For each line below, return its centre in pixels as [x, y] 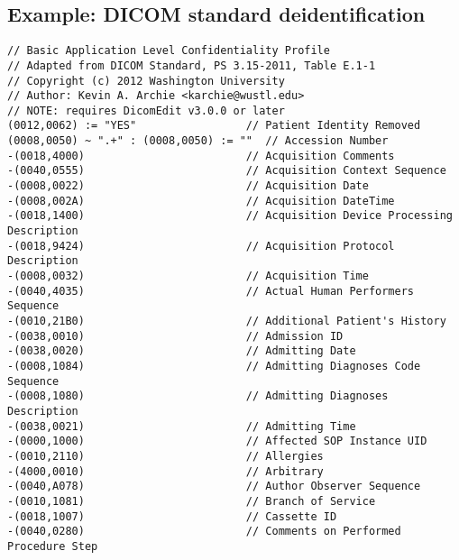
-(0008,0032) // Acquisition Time [188, 276]
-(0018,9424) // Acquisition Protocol [201, 246]
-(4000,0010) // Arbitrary [165, 471]
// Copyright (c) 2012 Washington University [146, 81]
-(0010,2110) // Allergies [165, 456]
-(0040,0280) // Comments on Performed [204, 532]
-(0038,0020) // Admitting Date [182, 351]
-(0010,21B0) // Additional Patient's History [227, 321]
